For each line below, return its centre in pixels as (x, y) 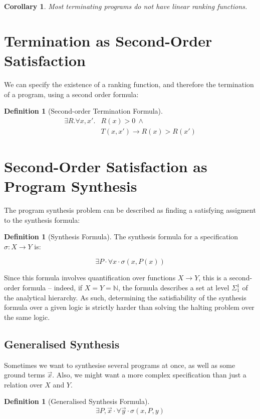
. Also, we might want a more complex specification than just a (149, 375)
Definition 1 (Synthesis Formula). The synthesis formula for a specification (121, 237)
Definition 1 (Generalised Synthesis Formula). (77, 401)
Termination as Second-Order (108, 40)
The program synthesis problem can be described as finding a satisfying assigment (130, 210)
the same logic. (27, 317)
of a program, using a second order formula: (71, 94)
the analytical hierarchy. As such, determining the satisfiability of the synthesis (125, 297)
